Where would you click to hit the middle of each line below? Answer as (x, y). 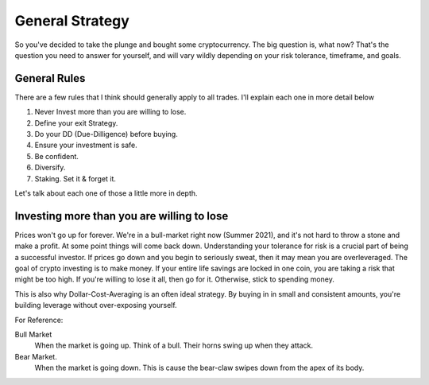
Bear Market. (36, 356)
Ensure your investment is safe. (86, 145)
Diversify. (50, 168)
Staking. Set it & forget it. (75, 178)
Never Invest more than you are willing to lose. (110, 112)
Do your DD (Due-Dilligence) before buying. (106, 134)
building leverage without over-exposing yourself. (96, 305)
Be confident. (57, 156)
